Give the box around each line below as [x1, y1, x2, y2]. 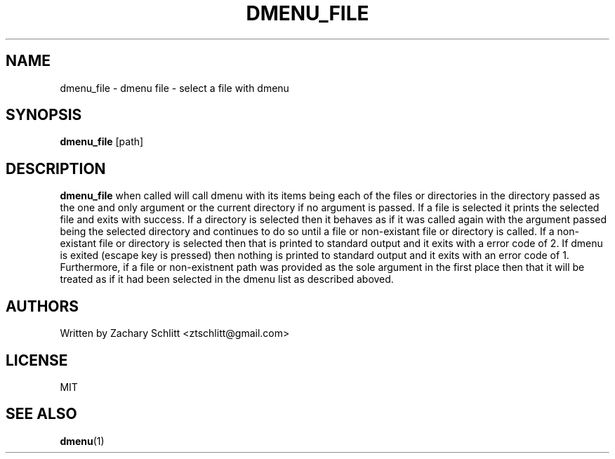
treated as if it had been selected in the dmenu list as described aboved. [60, 273, 394, 286]
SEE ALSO [6, 405, 77, 423]
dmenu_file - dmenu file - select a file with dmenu [60, 81, 289, 94]
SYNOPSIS [6, 106, 82, 124]
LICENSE [6, 351, 68, 369]
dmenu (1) [60, 434, 105, 447]
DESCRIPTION [6, 159, 106, 178]
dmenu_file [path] [60, 135, 144, 148]
